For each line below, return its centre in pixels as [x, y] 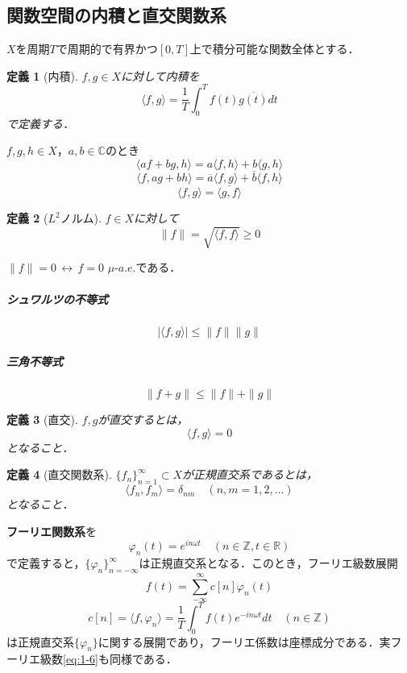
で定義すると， [46, 563]
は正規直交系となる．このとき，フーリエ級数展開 [268, 563]
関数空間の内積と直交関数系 [116, 15]
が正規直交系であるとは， [250, 474]
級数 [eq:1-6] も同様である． [108, 659]
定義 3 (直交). [42, 420]
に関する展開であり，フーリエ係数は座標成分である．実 [244, 641]
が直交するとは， [143, 420]
